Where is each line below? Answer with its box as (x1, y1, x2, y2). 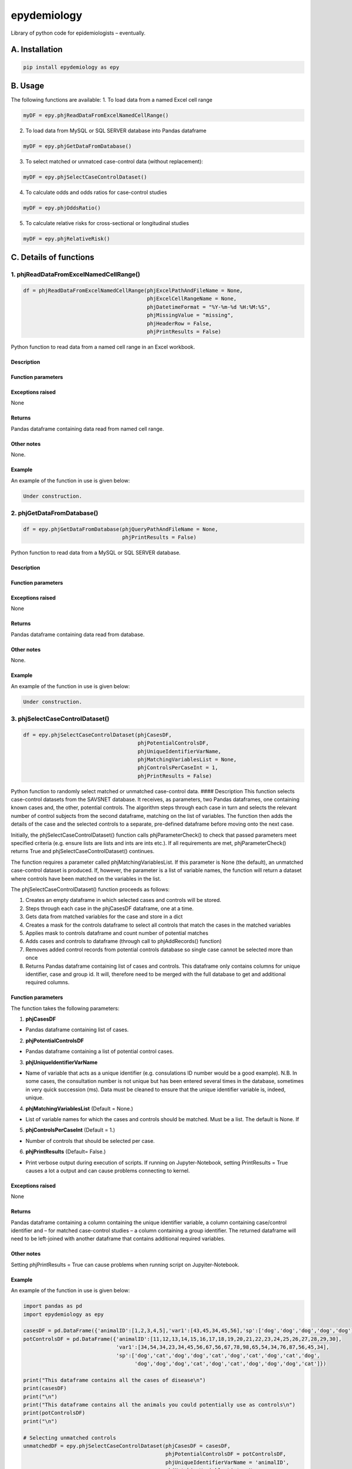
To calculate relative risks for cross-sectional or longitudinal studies (25, 219, 189, 226)
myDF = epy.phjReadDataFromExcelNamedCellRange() (23, 112, 169, 119)
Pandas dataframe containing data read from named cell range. (11, 425, 164, 432)
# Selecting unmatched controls (23, 1434, 117, 1441)
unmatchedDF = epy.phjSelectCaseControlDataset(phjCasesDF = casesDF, (23, 1443, 231, 1449)
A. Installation (11, 45, 63, 55)
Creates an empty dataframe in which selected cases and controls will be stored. (25, 897, 222, 904)
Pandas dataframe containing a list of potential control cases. (25, 1048, 174, 1055)
